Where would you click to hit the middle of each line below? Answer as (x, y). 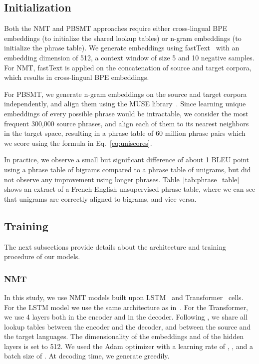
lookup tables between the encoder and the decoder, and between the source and (128, 326)
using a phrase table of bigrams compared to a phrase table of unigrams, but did (128, 169)
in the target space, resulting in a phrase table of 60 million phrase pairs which (125, 133)
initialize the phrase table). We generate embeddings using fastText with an (122, 48)
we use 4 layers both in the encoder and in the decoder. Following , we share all (126, 317)
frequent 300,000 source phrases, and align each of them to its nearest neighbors (127, 123)
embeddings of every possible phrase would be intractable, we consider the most (126, 113)
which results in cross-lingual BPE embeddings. (77, 77)
